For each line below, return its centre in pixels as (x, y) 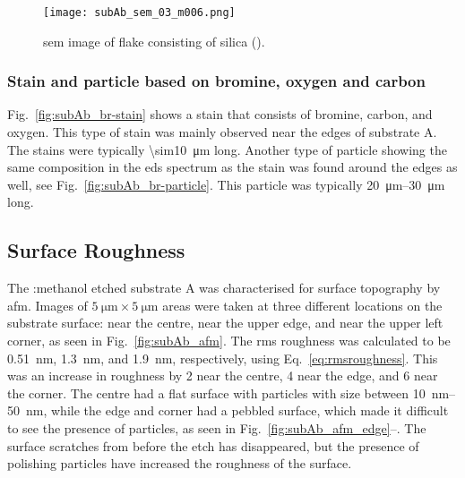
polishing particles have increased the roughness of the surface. (180, 463)
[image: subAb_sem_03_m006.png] (139, 13)
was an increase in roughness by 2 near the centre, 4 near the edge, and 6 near (223, 376)
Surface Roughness (96, 250)
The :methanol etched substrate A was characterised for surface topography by (224, 288)
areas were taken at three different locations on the (302, 305)
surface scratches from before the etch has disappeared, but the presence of (213, 445)
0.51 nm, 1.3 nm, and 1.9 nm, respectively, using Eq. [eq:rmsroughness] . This (223, 358)
